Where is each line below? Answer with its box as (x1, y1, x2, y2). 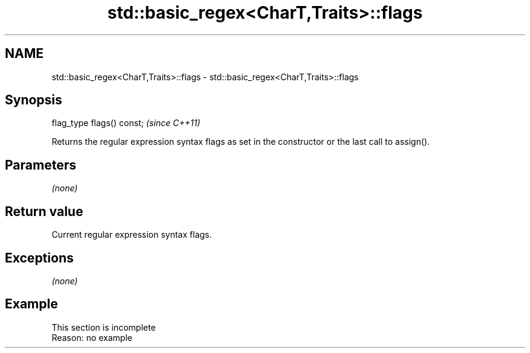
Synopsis (5, 92, 62, 108)
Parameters (5, 157, 76, 173)
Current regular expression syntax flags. (51, 229, 212, 240)
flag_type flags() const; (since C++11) (51, 118, 200, 129)
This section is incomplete (51, 322, 156, 332)
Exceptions (5, 250, 74, 266)
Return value (5, 203, 83, 219)
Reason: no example (51, 332, 132, 343)
